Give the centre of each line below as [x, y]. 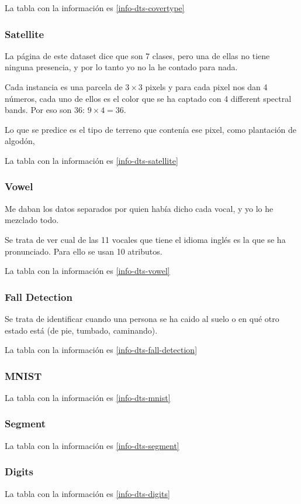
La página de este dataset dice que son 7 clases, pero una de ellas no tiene [137, 55]
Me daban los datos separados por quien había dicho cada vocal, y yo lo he [139, 208]
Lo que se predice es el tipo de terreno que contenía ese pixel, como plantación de [151, 129]
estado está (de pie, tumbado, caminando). [81, 330]
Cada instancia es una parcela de [64, 87]
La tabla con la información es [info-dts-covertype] [95, 8]
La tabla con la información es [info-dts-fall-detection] [101, 350]
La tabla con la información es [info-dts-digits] [87, 493]
